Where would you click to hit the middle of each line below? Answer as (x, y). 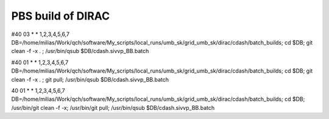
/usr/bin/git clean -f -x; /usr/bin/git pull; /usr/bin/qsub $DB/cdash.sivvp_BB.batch (113, 107)
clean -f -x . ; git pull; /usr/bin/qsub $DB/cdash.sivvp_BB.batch (90, 79)
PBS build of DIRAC (61, 16)
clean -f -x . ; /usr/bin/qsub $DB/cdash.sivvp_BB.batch (80, 51)
